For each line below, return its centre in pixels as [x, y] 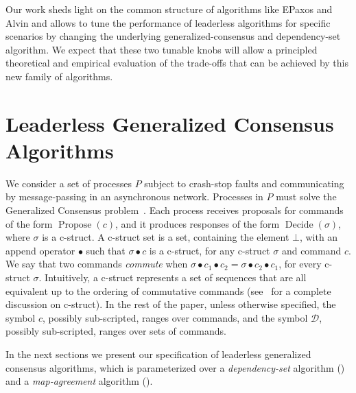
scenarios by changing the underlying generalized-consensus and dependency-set [173, 36]
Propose [75, 225]
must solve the [306, 196]
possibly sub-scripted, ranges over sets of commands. [116, 331]
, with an [319, 237]
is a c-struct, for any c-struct [210, 250]
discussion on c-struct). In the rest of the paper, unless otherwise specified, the [171, 304]
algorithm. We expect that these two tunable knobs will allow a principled [162, 49]
